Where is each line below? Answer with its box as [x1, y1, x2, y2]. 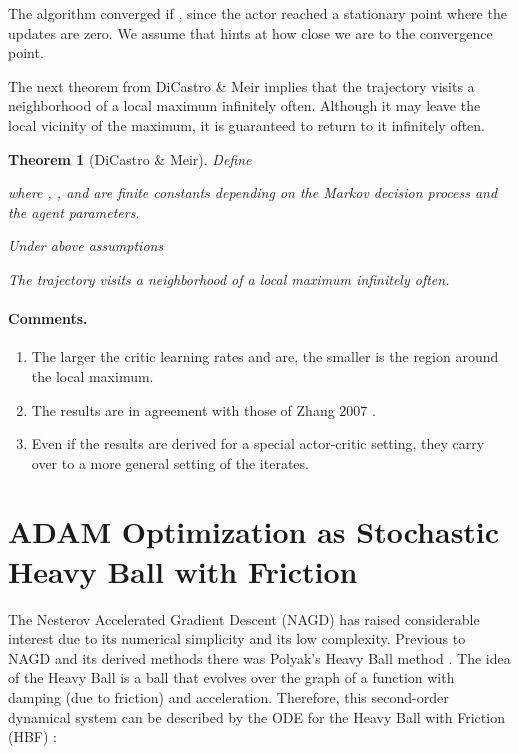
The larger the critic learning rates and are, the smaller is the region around [31, 346, 499, 367]
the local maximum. [31, 365, 154, 386]
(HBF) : [8, 726, 58, 747]
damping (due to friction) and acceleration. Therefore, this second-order [8, 686, 449, 707]
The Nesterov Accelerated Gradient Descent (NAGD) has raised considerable [8, 608, 480, 629]
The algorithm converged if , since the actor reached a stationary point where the [8, 3, 507, 23]
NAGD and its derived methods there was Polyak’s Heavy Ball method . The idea [8, 647, 511, 668]
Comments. [8, 308, 88, 329]
